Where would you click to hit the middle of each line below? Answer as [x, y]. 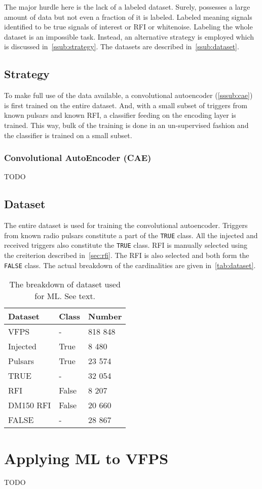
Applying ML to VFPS [86, 458]
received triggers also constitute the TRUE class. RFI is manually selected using [126, 245]
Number [105, 316]
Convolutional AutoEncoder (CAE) [78, 158]
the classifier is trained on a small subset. [68, 135]
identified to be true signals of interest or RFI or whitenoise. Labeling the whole [128, 27]
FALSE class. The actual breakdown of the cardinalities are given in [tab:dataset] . [130, 265]
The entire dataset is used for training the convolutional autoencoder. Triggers [126, 225]
